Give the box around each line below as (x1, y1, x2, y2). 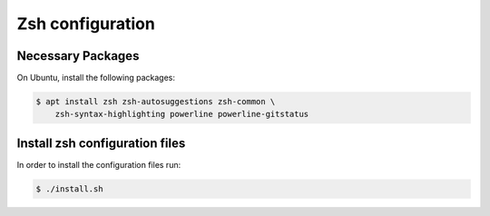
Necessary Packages (16, 48, 140, 64)
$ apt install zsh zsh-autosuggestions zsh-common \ (35, 96, 276, 107)
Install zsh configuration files (16, 135, 186, 151)
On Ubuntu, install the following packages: (16, 73, 176, 83)
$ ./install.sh (35, 183, 103, 194)
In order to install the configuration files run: (16, 159, 181, 170)
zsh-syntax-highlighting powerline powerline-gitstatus (54, 109, 309, 120)
